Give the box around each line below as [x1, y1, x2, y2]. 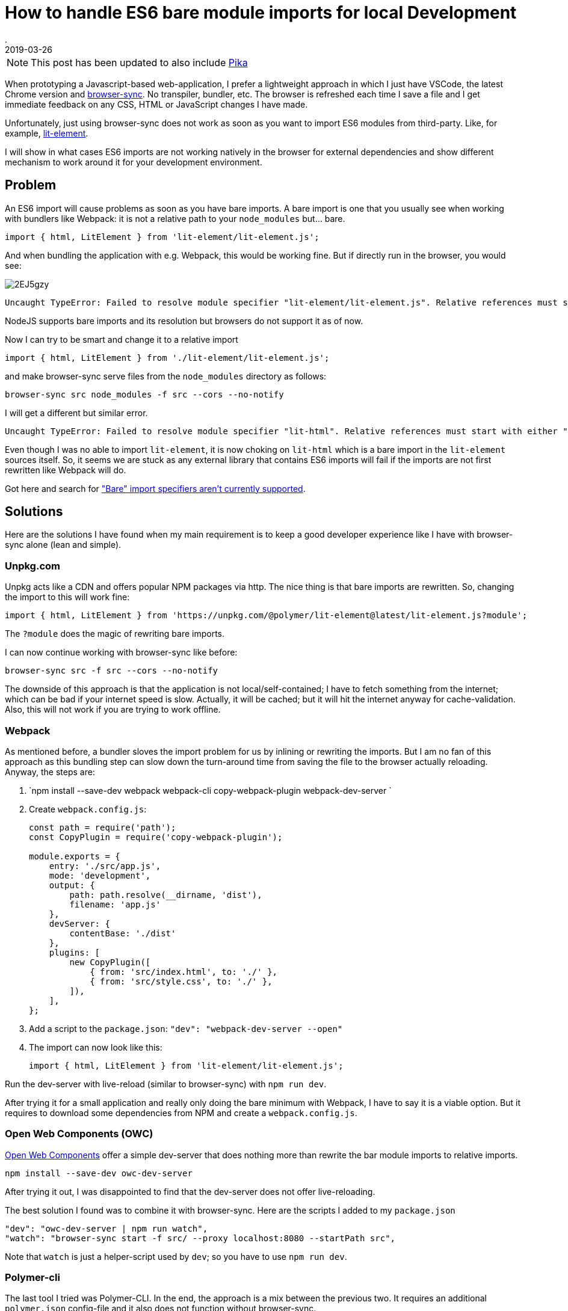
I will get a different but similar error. [5, 407, 148, 418]
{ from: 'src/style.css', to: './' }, [90, 976, 273, 986]
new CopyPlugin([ [69, 957, 151, 967]
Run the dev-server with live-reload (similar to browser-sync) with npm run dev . [5, 1078, 327, 1089]
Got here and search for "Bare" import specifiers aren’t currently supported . [5, 483, 306, 494]
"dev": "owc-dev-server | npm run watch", [5, 1223, 208, 1233]
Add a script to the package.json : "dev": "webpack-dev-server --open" [29, 1023, 343, 1034]
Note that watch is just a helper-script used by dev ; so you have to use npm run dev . [5, 1251, 347, 1262]
